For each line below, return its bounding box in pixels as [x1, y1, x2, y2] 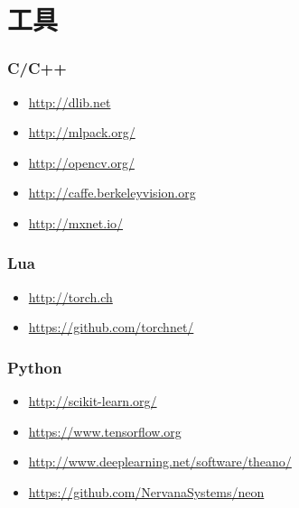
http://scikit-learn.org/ [28, 392, 157, 411]
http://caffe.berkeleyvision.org [28, 183, 196, 202]
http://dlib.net [28, 92, 111, 111]
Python [7, 356, 62, 378]
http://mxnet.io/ [28, 213, 124, 232]
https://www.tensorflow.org [28, 421, 182, 440]
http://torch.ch [28, 287, 113, 306]
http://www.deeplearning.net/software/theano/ [28, 452, 292, 471]
